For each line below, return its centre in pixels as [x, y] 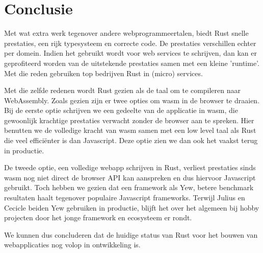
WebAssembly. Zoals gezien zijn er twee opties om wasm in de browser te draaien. [132, 100]
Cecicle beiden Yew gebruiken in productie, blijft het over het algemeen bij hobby [132, 207]
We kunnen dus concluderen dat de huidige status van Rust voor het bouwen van [131, 234]
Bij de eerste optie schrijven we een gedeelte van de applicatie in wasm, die [121, 110]
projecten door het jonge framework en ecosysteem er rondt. [98, 217]
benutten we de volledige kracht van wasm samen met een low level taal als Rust [130, 130]
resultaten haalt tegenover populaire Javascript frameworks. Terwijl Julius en [125, 198]
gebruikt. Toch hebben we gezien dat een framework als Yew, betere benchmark [129, 187]
